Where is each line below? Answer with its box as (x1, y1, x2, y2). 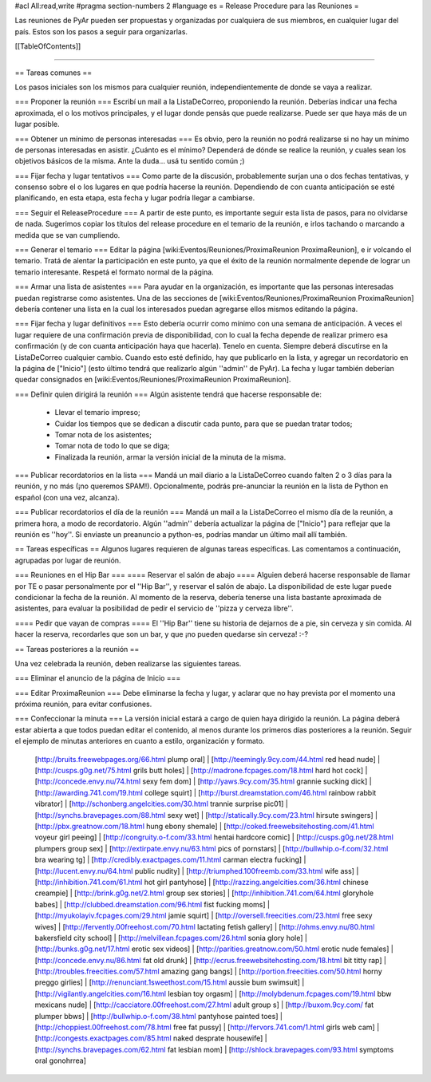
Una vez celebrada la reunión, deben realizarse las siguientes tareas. (14, 658, 242, 668)
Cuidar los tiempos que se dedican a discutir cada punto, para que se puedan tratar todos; (54, 419, 353, 428)
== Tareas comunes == (14, 68, 93, 77)
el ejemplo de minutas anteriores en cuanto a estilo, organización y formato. (14, 736, 265, 746)
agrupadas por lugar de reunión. (14, 555, 121, 565)
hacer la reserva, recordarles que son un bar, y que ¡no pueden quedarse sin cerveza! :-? (14, 630, 309, 639)
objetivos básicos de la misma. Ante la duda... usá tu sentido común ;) (14, 156, 245, 166)
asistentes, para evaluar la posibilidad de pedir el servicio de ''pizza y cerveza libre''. (14, 603, 294, 614)
